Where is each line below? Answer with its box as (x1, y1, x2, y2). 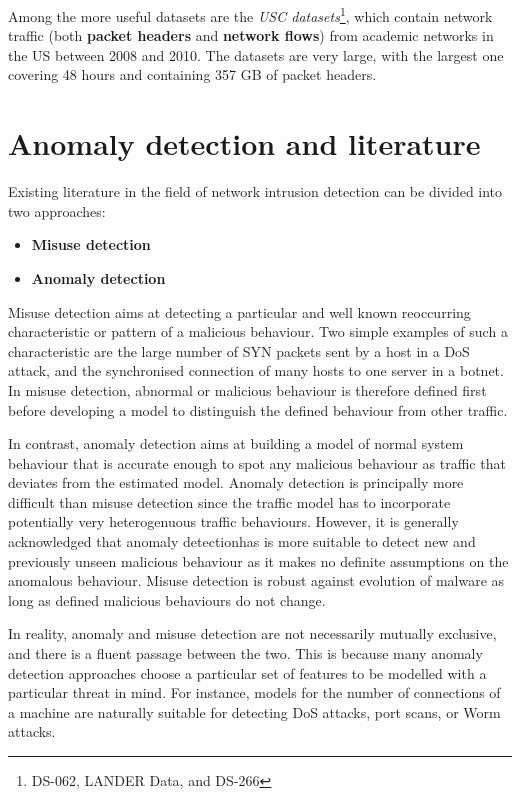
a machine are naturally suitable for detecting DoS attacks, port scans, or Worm (8, 701, 501, 722)
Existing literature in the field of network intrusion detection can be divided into (8, 181, 503, 202)
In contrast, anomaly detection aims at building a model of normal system (8, 433, 464, 454)
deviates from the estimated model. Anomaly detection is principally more (8, 472, 464, 493)
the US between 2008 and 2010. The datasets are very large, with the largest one (8, 44, 504, 65)
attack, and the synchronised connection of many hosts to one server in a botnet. (8, 360, 504, 381)
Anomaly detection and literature (8, 123, 481, 164)
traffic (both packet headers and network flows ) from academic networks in (8, 25, 494, 46)
